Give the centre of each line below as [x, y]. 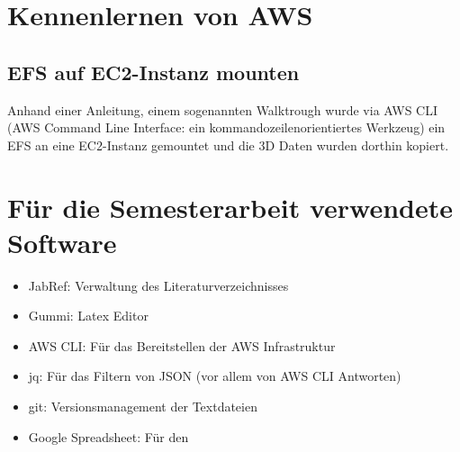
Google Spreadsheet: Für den [108, 436]
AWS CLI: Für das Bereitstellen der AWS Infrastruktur [182, 345]
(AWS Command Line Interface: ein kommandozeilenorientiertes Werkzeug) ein [226, 127]
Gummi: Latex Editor [88, 316]
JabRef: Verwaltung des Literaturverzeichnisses [158, 285]
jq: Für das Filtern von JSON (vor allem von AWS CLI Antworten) [215, 376]
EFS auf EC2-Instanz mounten [153, 72]
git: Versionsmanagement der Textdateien [143, 407]
